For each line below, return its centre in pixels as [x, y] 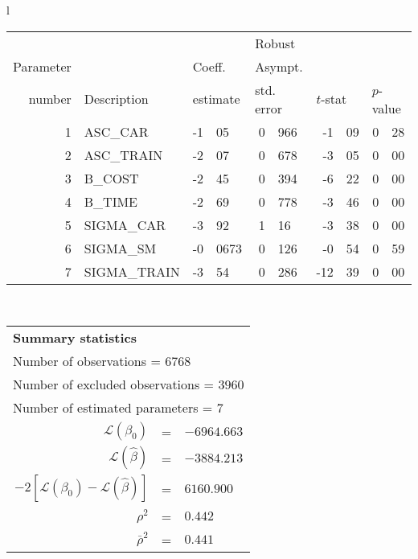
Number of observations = [87, 361]
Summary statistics [75, 338]
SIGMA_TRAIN [132, 271]
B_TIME [111, 201]
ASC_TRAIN [123, 154]
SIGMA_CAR [125, 224]
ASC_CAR [116, 131]
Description [116, 99]
